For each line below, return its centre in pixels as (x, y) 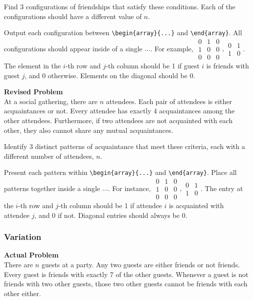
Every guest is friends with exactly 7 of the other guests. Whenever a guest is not (126, 274)
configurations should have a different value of (73, 16)
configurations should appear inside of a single (73, 48)
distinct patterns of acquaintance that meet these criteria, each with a (140, 146)
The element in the (33, 65)
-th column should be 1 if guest (153, 65)
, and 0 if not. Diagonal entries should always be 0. (111, 215)
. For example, (172, 48)
